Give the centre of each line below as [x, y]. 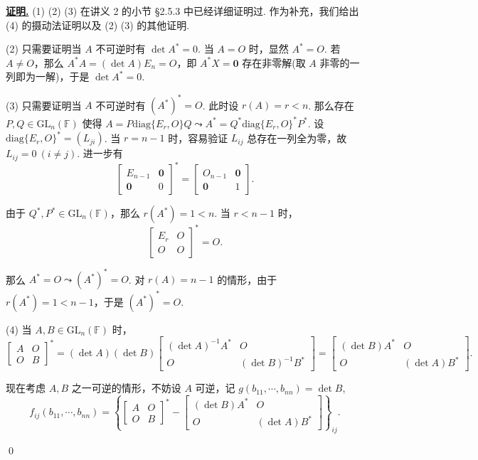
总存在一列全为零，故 [297, 138]
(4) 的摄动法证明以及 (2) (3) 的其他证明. [98, 25]
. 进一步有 [100, 153]
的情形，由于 [247, 279]
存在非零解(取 [274, 62]
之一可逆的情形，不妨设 [126, 388]
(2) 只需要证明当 [44, 49]
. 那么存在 [331, 105]
